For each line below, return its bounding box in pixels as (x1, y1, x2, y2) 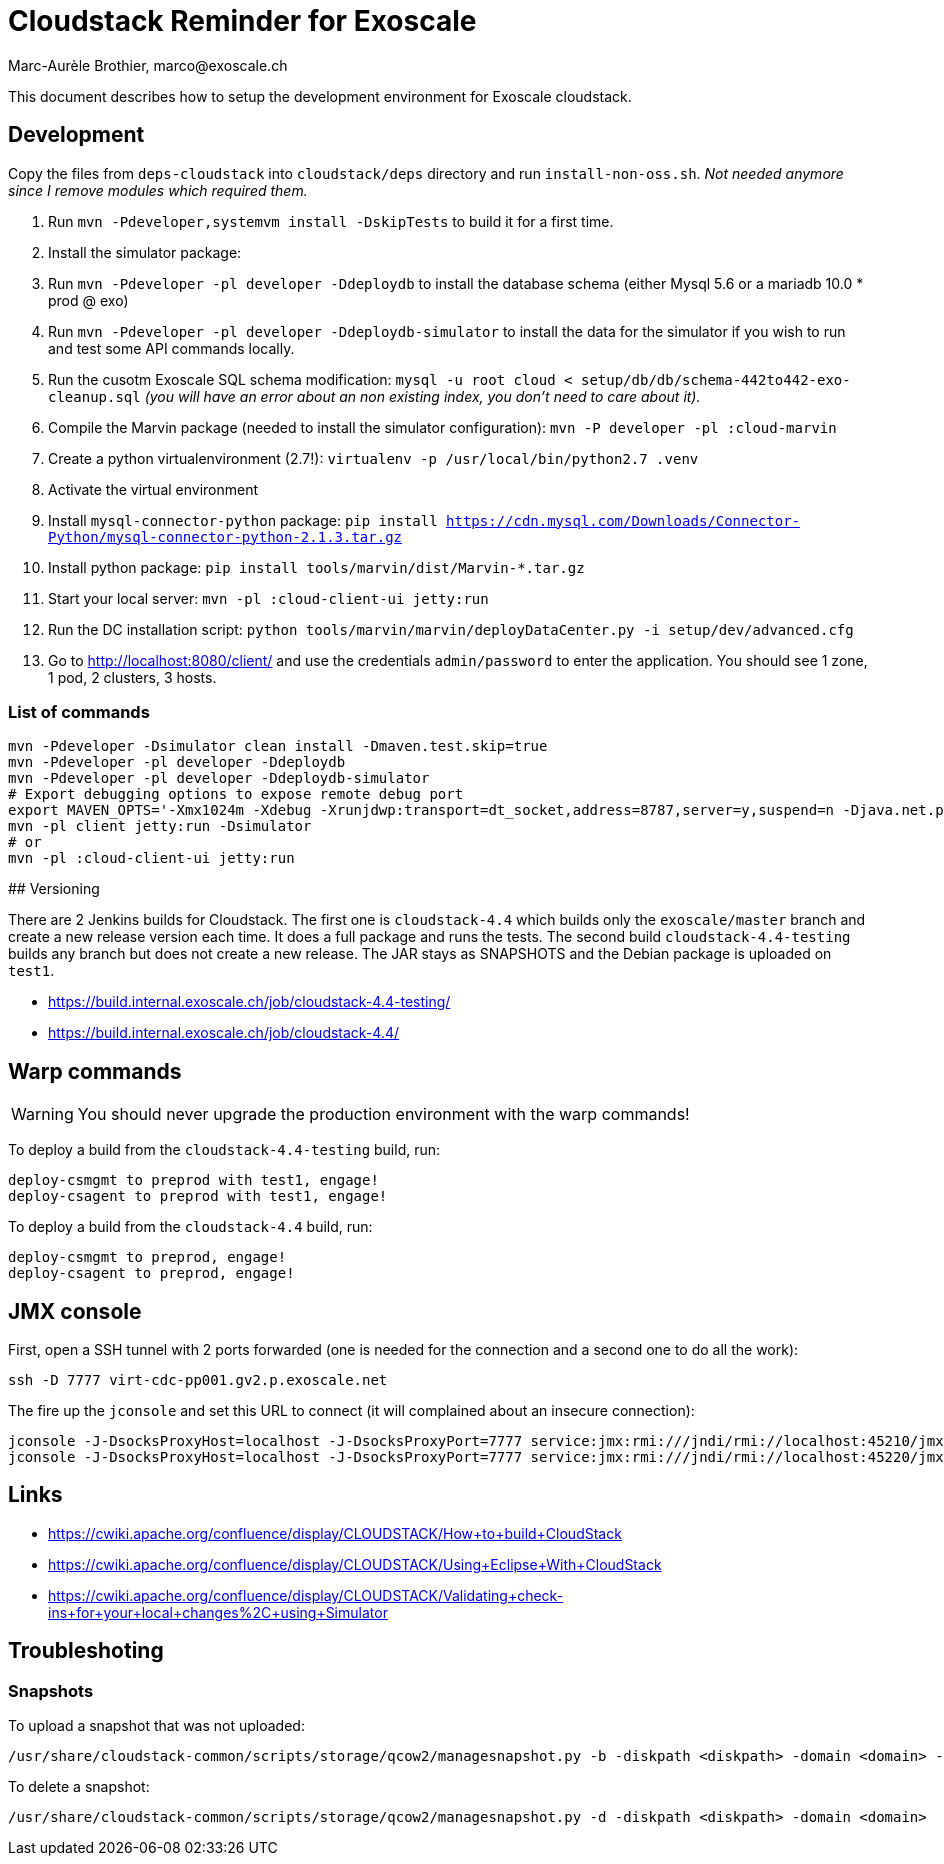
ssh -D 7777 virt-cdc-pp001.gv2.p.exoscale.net (8, 1372, 388, 1389)
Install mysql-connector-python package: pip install (48, 511, 438, 529)
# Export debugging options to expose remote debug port (8, 786, 464, 803)
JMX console (8, 1298, 142, 1324)
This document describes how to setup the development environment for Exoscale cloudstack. (8, 87, 632, 105)
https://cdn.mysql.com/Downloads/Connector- (446, 512, 801, 529)
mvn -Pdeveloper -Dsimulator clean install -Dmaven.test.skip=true (8, 738, 548, 755)
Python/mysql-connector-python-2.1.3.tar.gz (48, 528, 403, 545)
